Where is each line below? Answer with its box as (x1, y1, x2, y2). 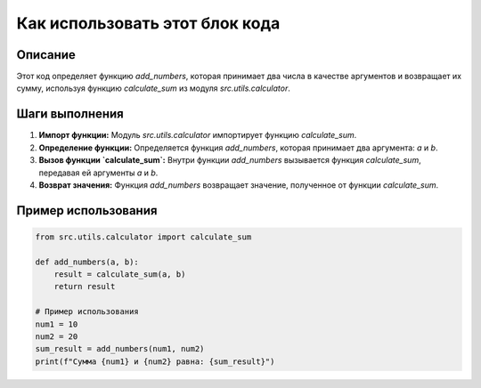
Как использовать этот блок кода (16, 13, 281, 33)
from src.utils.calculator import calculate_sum (35, 231, 252, 242)
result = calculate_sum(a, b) (53, 270, 186, 279)
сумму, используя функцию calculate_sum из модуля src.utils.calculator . (16, 83, 291, 93)
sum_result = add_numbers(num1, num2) (35, 344, 205, 354)
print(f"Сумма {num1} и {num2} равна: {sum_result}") (35, 356, 275, 367)
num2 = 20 (35, 332, 78, 342)
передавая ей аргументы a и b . (38, 167, 159, 178)
